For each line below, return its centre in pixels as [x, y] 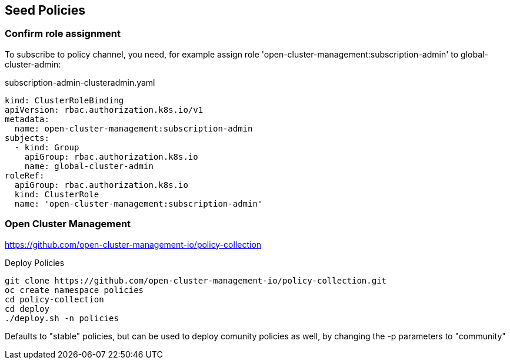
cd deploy [27, 309]
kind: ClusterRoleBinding [64, 100]
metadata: [27, 119]
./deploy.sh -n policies [62, 318]
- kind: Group [47, 147]
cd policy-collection [54, 299]
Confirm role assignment [63, 34]
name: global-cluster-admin [89, 166]
